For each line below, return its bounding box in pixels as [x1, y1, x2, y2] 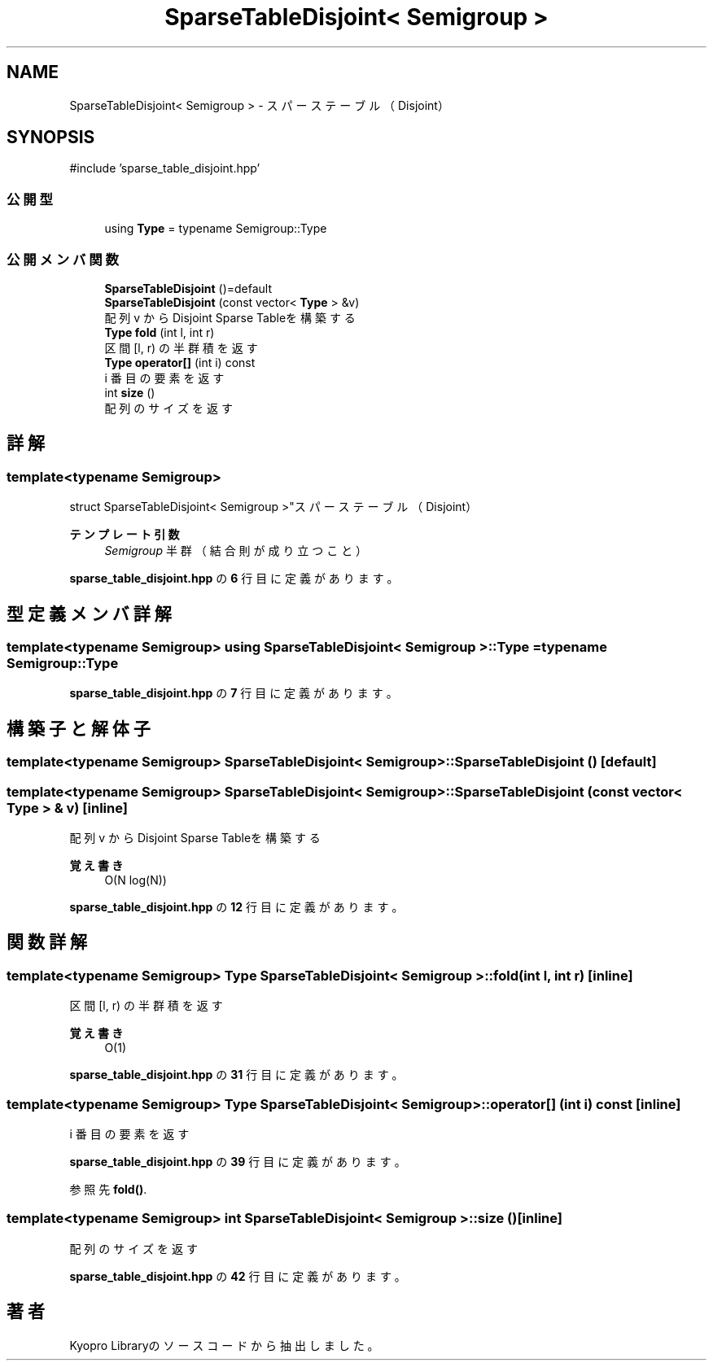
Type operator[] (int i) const [104, 355, 256, 369]
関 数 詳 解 [7, 932, 87, 953]
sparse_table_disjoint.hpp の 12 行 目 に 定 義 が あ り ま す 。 [69, 899, 404, 914]
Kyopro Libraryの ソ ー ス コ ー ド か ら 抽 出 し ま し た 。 [69, 1338, 379, 1352]
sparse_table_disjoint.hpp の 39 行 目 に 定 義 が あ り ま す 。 [69, 1154, 406, 1168]
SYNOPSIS [7, 127, 95, 148]
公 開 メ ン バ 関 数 [7, 251, 119, 268]
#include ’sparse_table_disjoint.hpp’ [69, 161, 260, 176]
